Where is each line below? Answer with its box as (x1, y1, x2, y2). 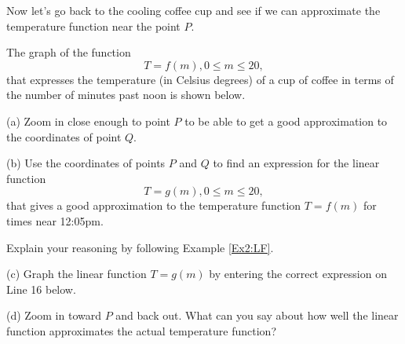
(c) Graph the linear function (6, 265, 147, 282)
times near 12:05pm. (6, 212, 104, 229)
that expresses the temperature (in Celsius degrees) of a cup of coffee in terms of (6, 71, 394, 87)
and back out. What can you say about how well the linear (115, 307, 399, 324)
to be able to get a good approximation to (184, 112, 388, 129)
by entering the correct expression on (209, 265, 387, 282)
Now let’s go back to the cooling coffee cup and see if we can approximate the (6, 2, 381, 18)
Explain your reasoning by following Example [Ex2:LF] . (6, 239, 274, 255)
